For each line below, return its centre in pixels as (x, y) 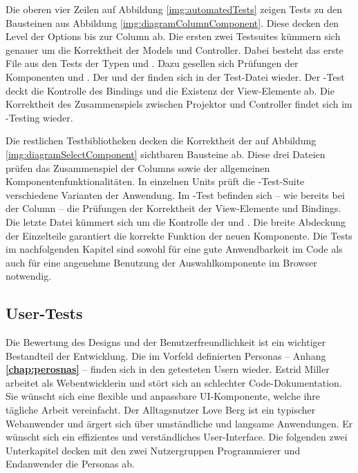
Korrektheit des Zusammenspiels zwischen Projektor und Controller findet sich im (179, 104)
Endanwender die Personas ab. (70, 464)
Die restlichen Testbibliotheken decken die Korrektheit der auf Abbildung (161, 141)
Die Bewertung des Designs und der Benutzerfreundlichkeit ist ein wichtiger (166, 342)
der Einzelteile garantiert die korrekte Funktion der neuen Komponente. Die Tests (179, 235)
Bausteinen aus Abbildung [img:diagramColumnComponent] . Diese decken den (172, 22)
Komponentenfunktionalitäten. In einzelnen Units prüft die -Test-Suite (155, 181)
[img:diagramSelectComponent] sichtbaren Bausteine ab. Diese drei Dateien (166, 154)
